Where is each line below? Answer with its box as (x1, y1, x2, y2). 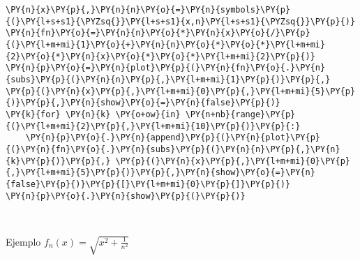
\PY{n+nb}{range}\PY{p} (185, 109, 296, 119)
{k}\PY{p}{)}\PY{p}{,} (6, 156, 111, 166)
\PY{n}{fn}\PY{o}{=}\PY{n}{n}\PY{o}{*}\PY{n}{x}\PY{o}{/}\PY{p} (6, 28, 310, 38)
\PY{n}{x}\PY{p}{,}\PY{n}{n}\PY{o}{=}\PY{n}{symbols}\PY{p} (6, 5, 291, 15)
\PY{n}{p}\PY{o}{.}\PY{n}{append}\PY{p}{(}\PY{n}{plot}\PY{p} (25, 133, 321, 143)
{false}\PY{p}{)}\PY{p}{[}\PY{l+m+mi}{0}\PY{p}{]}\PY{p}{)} (6, 179, 291, 189)
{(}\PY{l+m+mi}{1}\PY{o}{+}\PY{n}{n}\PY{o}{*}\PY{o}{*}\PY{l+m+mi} (6, 39, 326, 50)
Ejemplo (6, 234, 41, 248)
